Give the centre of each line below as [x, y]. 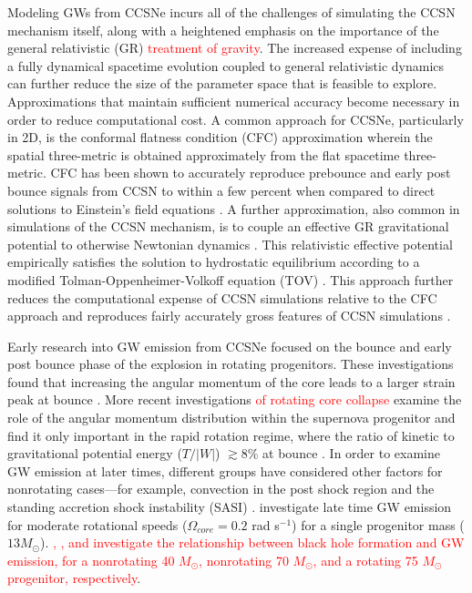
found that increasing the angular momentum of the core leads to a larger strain [231, 381]
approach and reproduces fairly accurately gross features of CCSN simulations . [229, 316]
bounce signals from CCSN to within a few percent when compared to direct [221, 190]
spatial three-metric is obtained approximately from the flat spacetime [204, 154]
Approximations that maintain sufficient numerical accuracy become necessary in [234, 101]
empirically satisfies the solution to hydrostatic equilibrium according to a [214, 262]
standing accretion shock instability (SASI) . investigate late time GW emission [230, 507]
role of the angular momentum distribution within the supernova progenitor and [231, 418]
